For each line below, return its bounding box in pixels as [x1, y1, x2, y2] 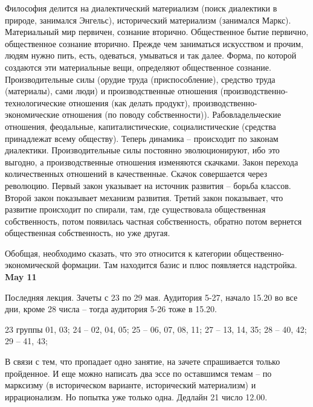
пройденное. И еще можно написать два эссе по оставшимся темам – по [5, 367, 272, 379]
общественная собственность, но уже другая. [5, 226, 170, 239]
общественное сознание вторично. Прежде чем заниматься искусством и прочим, [5, 37, 303, 50]
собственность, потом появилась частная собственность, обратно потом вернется [5, 214, 302, 227]
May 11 [5, 271, 37, 283]
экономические [5, 108, 60, 121]
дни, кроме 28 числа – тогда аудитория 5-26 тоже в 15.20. [5, 303, 217, 315]
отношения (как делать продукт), [68, 96, 190, 109]
